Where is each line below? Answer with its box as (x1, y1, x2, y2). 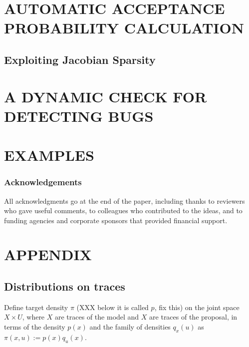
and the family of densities (89, 322, 171, 332)
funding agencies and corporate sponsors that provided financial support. (4, 215, 228, 225)
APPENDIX (4, 244, 92, 265)
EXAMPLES (4, 145, 94, 165)
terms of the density (4, 322, 65, 332)
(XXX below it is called (76, 302, 149, 312)
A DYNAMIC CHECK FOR (4, 86, 207, 106)
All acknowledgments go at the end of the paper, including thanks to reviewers (4, 195, 245, 206)
